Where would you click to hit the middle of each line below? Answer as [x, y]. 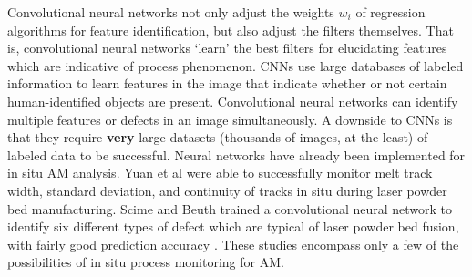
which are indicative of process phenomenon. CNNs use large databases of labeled [236, 65]
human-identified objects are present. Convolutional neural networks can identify [233, 101]
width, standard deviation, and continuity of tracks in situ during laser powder [227, 190]
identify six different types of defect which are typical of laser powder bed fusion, [233, 226]
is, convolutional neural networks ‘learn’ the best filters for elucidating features [227, 48]
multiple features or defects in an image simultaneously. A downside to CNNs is [230, 119]
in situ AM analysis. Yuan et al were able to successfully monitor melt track [220, 173]
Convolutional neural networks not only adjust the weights [171, 12]
